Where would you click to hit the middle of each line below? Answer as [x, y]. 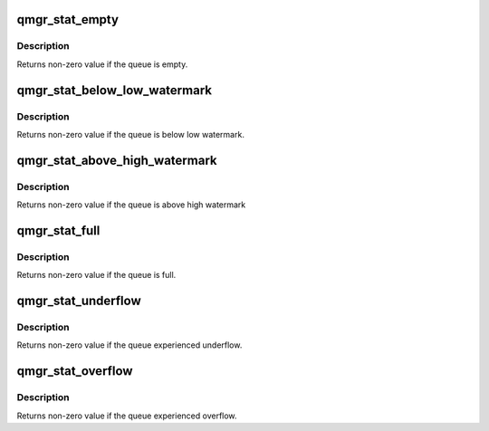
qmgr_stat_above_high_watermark [117, 160]
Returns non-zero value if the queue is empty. [102, 64]
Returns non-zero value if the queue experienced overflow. [127, 416]
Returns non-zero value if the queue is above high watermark [131, 205]
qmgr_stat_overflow [75, 371]
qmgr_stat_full [58, 230]
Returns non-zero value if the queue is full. [96, 275]
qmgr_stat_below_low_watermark [115, 90]
